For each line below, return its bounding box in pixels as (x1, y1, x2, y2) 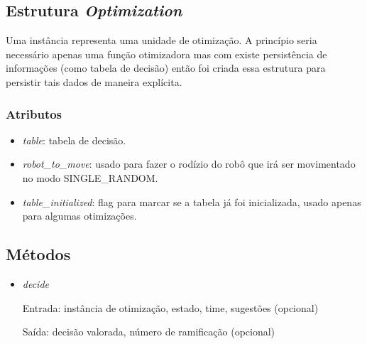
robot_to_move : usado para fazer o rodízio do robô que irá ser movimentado (22, 156, 356, 171)
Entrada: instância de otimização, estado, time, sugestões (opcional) (22, 300, 319, 315)
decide (22, 276, 50, 291)
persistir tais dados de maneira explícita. (6, 74, 182, 89)
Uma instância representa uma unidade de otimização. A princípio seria (6, 33, 317, 48)
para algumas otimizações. (22, 208, 137, 223)
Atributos (6, 104, 62, 122)
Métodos (6, 243, 71, 265)
